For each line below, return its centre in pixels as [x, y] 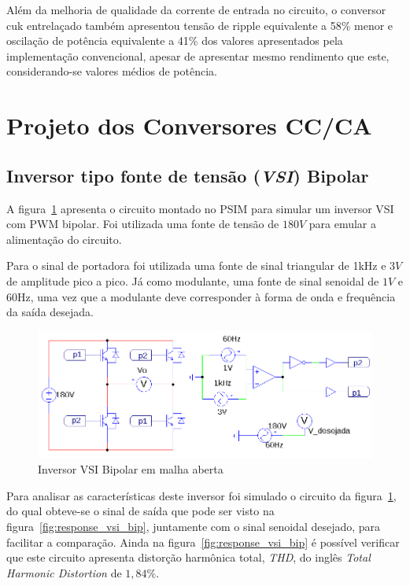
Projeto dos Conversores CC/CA [189, 125]
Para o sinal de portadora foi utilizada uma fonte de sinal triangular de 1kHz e [196, 265]
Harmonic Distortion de [64, 572]
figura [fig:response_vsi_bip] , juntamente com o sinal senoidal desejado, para [194, 527]
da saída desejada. [50, 312]
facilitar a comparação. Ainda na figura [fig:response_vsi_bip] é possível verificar [203, 542]
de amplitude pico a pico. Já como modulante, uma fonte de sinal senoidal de [193, 280]
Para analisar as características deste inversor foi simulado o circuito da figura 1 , [201, 495]
